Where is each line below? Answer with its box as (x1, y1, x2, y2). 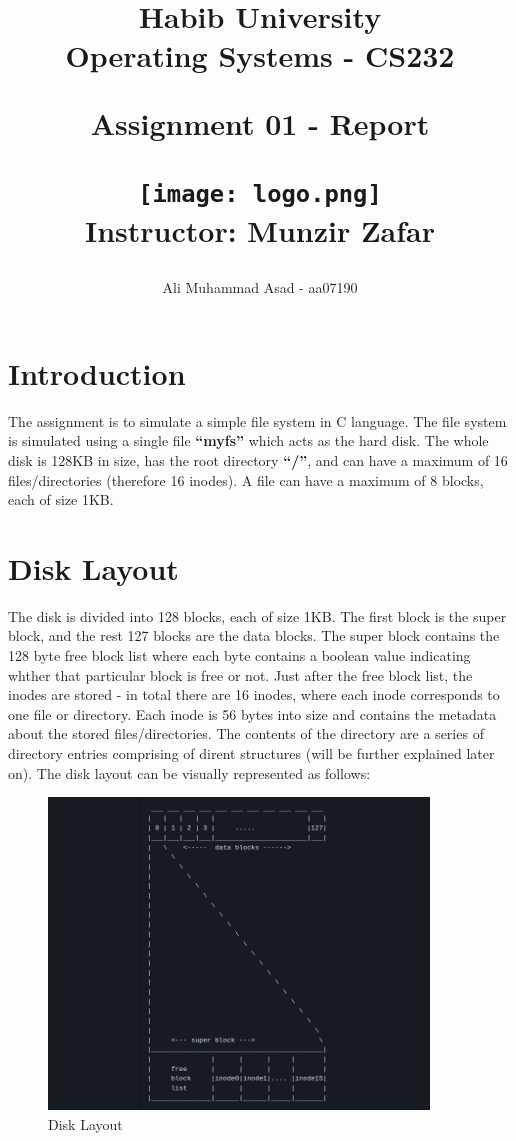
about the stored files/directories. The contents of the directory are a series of (8, 723, 484, 744)
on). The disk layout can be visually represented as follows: (8, 762, 371, 783)
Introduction (8, 352, 186, 393)
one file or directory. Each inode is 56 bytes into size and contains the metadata (8, 703, 497, 724)
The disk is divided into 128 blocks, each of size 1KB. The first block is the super (8, 605, 507, 626)
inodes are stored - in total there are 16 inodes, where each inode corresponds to (8, 684, 500, 705)
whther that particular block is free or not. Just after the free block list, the (8, 664, 473, 685)
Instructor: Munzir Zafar (84, 210, 436, 251)
